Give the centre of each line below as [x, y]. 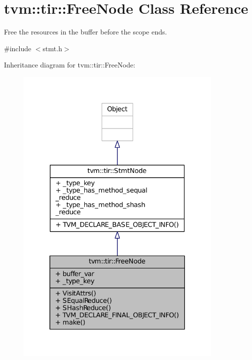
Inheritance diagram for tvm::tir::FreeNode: [70, 65]
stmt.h [52, 48]
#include [18, 48]
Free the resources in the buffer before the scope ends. [86, 32]
